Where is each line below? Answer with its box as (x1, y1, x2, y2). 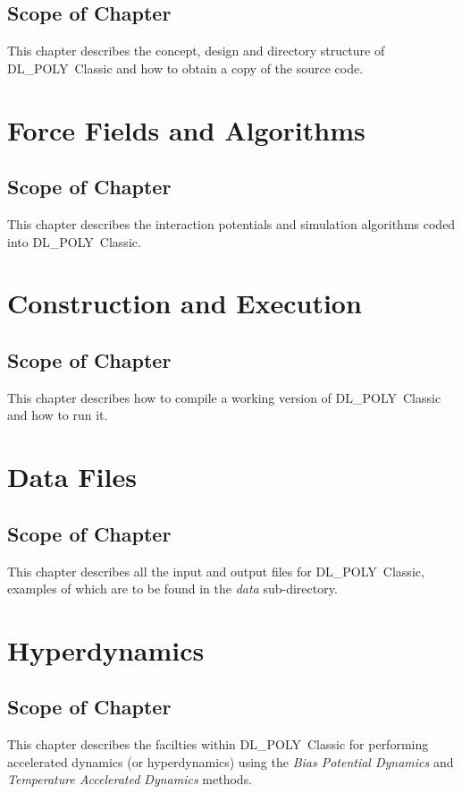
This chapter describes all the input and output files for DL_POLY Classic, (7, 561, 424, 580)
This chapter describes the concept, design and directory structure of (7, 41, 385, 60)
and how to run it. (7, 406, 108, 424)
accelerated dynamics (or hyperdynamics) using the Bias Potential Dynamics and (7, 752, 454, 771)
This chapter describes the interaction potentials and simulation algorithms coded (7, 214, 456, 233)
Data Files (7, 458, 137, 495)
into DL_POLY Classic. (7, 232, 141, 251)
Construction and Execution (7, 285, 362, 321)
